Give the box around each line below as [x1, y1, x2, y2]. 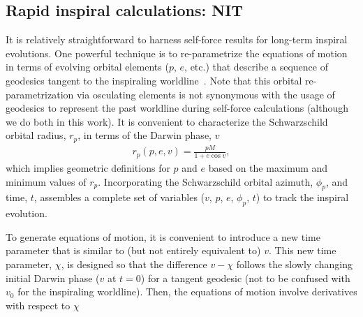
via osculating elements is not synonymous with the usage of [76, 87, 335, 101]
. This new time [268, 243, 336, 258]
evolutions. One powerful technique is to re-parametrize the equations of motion [6, 45, 348, 60]
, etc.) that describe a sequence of [184, 59, 328, 74]
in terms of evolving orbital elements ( [6, 59, 169, 74]
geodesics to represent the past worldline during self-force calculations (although [6, 101, 349, 115]
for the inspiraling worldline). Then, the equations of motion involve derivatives [17, 284, 357, 299]
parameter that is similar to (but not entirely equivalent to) [6, 243, 261, 258]
